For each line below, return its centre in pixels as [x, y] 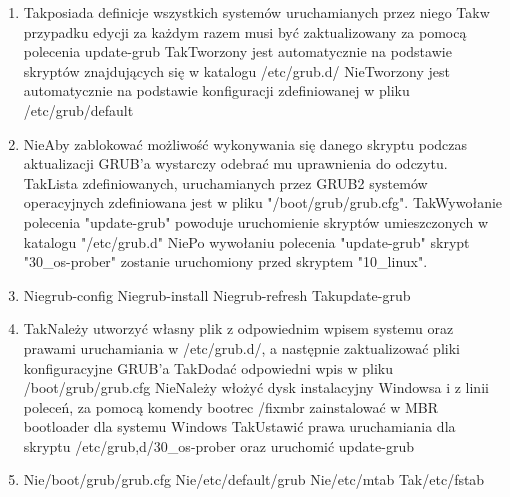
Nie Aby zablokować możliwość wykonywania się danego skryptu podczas [245, 143]
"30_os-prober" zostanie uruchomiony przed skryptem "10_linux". [225, 261]
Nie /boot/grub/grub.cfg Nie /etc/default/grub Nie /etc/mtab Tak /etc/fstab [254, 479]
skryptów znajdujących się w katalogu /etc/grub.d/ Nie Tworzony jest [237, 70]
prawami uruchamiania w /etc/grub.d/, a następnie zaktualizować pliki [241, 347]
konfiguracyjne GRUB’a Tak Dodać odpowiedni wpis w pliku [208, 367]
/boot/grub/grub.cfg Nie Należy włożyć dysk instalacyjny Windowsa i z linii [256, 387]
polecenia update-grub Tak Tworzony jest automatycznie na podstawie [237, 51]
